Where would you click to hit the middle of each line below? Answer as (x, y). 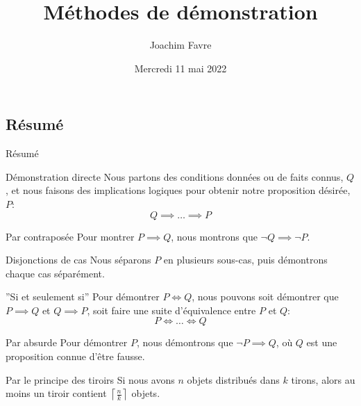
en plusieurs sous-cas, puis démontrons (245, 260)
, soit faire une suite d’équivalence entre (171, 310)
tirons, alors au (323, 379)
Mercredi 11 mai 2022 (180, 68)
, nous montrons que (214, 236)
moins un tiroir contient (56, 393)
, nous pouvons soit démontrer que (265, 297)
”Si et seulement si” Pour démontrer (83, 297)
